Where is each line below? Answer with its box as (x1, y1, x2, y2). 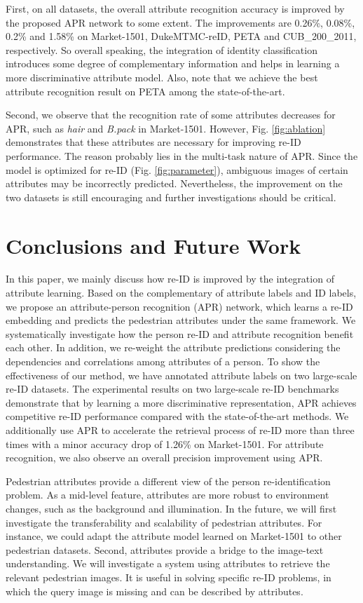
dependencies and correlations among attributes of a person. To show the (6, 354, 320, 368)
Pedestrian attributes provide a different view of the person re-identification (6, 473, 331, 488)
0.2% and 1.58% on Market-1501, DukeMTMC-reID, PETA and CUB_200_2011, (6, 29, 357, 43)
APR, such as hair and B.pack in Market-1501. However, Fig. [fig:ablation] (6, 121, 326, 135)
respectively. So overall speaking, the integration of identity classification (6, 42, 317, 57)
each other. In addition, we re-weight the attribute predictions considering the (6, 340, 341, 355)
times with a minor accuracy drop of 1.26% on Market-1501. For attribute (6, 436, 324, 451)
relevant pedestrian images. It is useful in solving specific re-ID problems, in (6, 569, 331, 584)
